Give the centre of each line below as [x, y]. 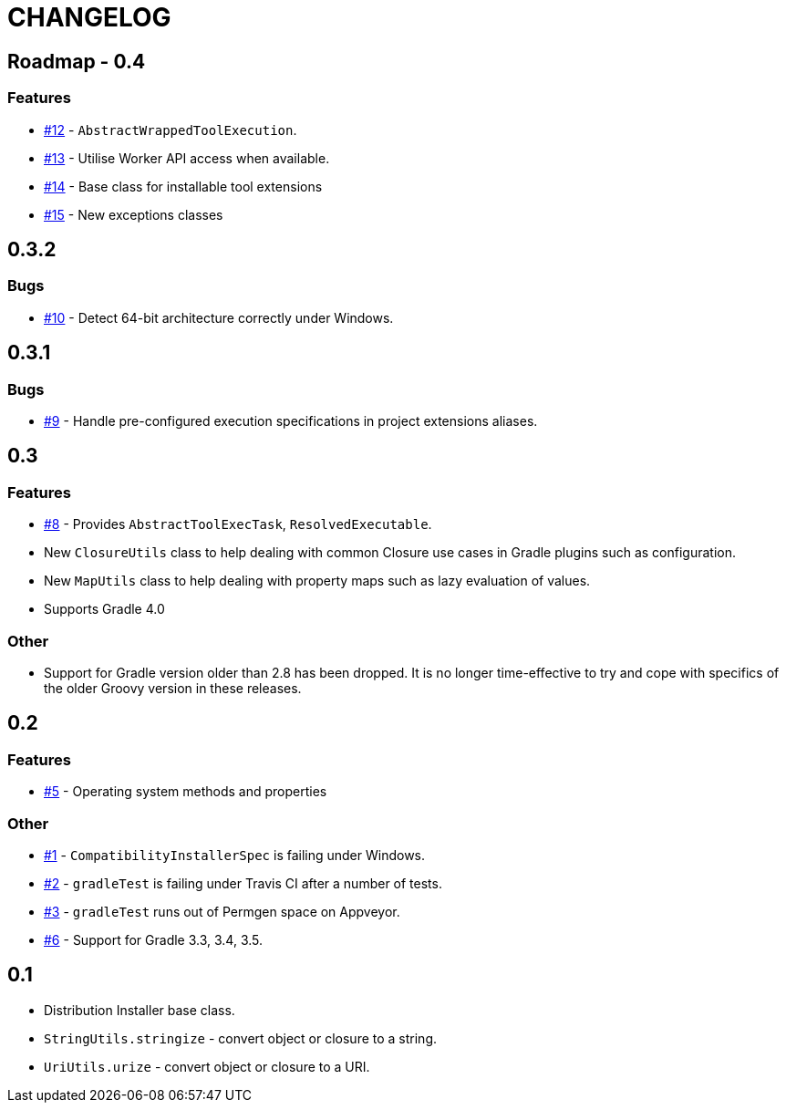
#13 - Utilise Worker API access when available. [187, 158]
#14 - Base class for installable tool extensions [183, 186]
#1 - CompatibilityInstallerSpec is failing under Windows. [235, 855]
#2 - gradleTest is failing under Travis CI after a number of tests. [243, 883]
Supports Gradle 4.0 [104, 609]
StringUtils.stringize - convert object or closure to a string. [241, 1038]
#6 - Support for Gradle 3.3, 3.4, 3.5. [154, 939]
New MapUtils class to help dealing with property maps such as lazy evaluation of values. [317, 581]
